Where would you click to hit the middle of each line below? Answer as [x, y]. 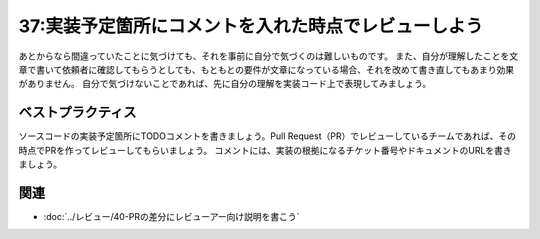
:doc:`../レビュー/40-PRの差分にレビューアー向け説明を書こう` [171, 216]
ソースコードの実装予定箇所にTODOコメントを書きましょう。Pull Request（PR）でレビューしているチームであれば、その [267, 136]
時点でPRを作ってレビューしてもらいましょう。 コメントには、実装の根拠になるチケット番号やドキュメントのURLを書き [265, 150]
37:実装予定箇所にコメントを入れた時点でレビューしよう [251, 26]
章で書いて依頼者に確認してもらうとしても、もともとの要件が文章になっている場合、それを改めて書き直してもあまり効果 [266, 69]
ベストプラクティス [77, 112]
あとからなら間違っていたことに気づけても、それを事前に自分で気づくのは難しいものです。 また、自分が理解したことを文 [268, 56]
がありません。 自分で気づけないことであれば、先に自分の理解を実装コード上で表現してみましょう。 [225, 84]
